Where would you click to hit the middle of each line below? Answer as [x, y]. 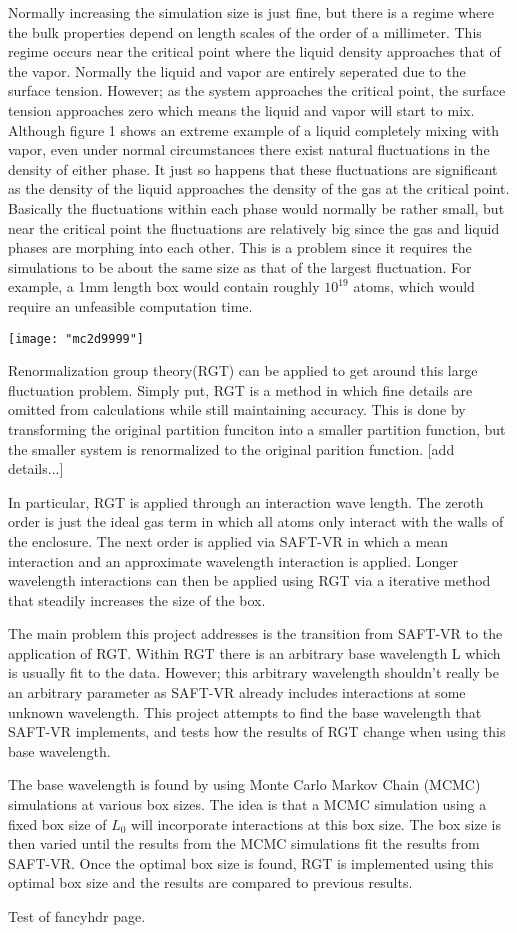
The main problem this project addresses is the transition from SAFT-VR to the [255, 633]
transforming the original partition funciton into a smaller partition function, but [257, 428]
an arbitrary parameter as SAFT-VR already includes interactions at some [237, 692]
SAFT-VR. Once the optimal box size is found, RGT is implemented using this [251, 862]
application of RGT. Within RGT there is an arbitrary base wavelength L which [254, 652]
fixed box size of [57, 823]
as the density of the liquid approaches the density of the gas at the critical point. [259, 188]
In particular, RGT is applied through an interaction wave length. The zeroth [246, 501]
